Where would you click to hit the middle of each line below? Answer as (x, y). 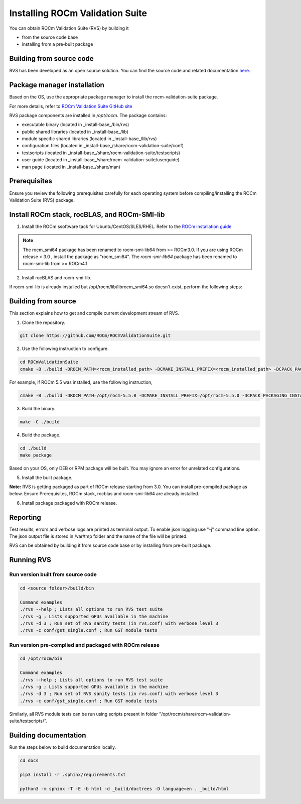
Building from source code (51, 59)
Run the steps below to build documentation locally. (63, 747)
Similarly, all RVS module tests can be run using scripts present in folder (84, 714)
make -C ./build (40, 422)
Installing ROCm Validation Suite (78, 13)
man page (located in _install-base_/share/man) (71, 167)
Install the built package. (47, 478)
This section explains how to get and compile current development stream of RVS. (94, 313)
